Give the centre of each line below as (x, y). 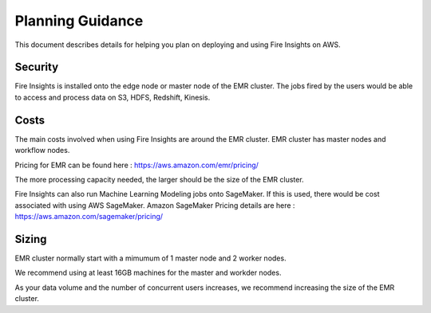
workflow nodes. (42, 151)
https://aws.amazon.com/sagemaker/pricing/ (89, 217)
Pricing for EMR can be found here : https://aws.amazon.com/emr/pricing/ (137, 165)
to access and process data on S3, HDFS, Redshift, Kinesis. (113, 97)
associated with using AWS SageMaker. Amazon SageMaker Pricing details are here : (155, 205)
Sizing (31, 239)
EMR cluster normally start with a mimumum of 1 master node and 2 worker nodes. (150, 258)
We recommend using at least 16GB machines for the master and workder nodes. (148, 273)
